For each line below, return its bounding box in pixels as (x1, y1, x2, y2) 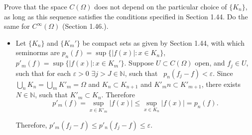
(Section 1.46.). (62, 21, 109, 31)
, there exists (201, 78, 241, 89)
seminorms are (15, 47, 60, 58)
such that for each (15, 67, 71, 78)
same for (4, 21, 30, 31)
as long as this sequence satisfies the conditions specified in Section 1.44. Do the (4, 11, 248, 21)
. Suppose (124, 58, 154, 68)
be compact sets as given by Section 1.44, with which (82, 37, 245, 48)
